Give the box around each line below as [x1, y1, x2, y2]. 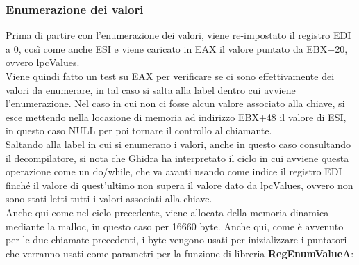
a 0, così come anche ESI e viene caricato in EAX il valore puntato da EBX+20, [6, 41, 348, 56]
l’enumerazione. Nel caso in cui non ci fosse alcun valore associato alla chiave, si [6, 96, 345, 111]
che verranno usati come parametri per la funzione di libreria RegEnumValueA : [6, 246, 354, 260]
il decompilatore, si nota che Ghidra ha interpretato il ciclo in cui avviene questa [6, 150, 349, 165]
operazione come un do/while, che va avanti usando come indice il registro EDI [6, 164, 342, 179]
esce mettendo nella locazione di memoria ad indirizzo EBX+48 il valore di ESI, [6, 109, 347, 124]
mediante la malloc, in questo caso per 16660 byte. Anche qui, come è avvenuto [6, 218, 344, 233]
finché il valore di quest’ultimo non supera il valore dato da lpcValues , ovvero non [6, 177, 353, 192]
